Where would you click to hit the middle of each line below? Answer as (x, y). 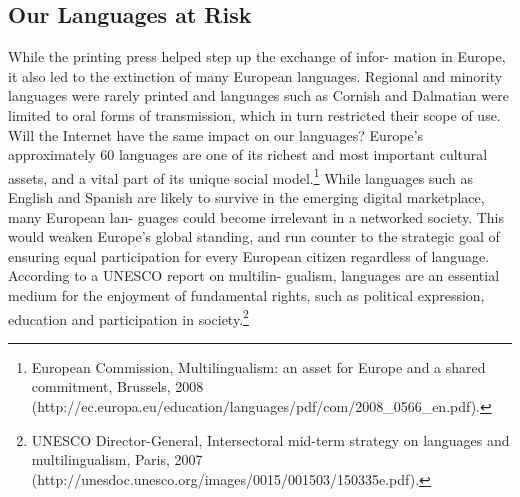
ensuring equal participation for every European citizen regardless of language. (249, 255)
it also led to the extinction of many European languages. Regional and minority (255, 75)
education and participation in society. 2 (128, 317)
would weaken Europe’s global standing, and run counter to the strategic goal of (254, 236)
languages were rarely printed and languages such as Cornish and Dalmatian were (258, 95)
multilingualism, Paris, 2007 (117, 459)
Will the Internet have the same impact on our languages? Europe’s (216, 134)
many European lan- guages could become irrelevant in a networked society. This (256, 216)
